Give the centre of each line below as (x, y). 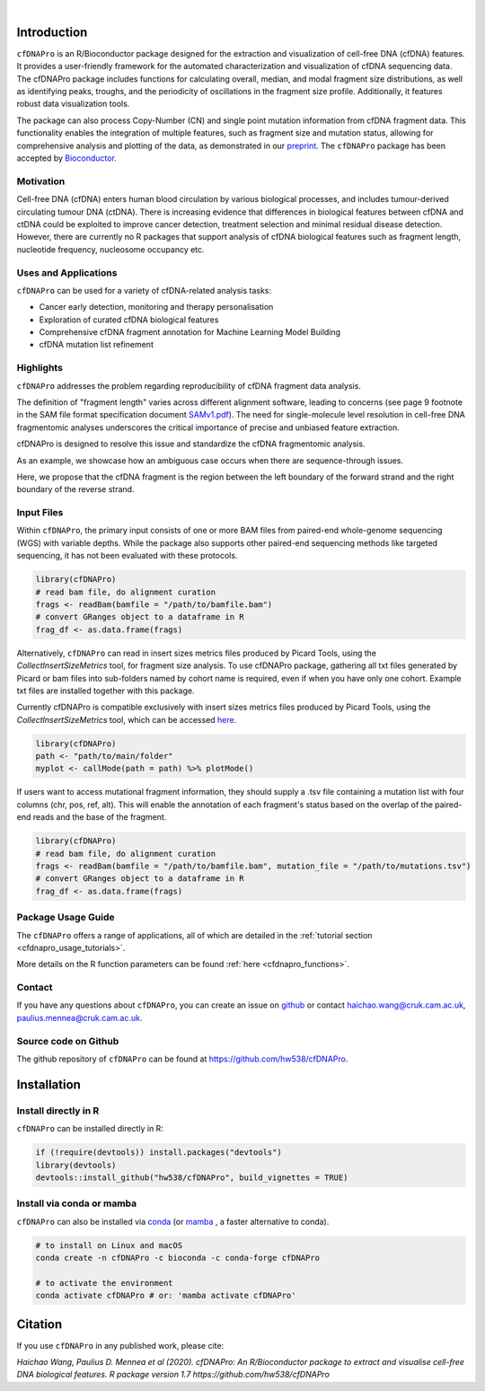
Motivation (41, 181)
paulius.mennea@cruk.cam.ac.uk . (79, 1017)
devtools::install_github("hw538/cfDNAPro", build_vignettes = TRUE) (192, 1177)
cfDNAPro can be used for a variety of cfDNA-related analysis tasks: (144, 290)
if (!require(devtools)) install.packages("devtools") (159, 1153)
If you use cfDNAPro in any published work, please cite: (120, 1345)
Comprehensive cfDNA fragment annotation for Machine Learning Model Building (190, 332)
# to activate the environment (105, 1283)
